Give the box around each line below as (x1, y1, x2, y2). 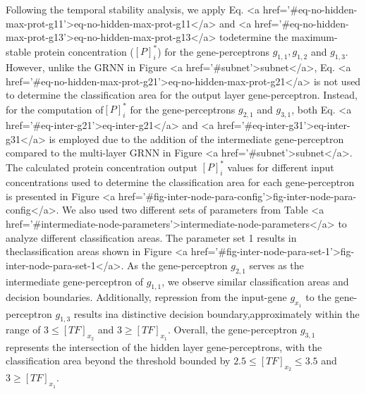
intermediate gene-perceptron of (6, 273, 143, 288)
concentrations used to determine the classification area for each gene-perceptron (6, 175, 355, 190)
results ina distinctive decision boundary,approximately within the (73, 306, 360, 321)
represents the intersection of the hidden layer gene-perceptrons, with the (6, 339, 322, 354)
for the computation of (6, 101, 104, 116)
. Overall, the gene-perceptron (167, 322, 298, 337)
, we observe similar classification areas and (161, 273, 349, 288)
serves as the (249, 257, 304, 272)
